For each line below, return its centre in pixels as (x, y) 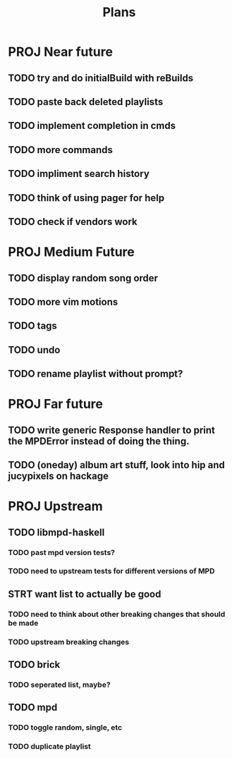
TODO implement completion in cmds (92, 126)
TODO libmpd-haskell (56, 532)
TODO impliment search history (79, 174)
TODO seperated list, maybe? (60, 685)
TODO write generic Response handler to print (112, 430)
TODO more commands (61, 150)
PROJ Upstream (55, 507)
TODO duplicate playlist (49, 747)
